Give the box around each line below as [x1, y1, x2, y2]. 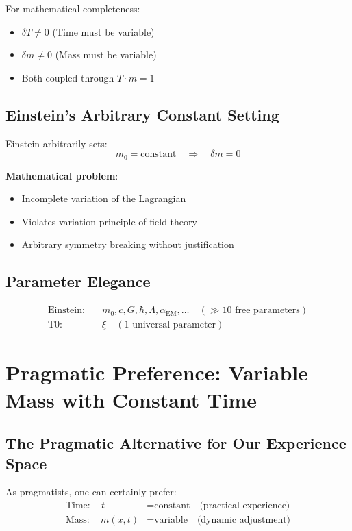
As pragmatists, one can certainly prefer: [5, 484, 177, 499]
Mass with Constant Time [5, 385, 257, 413]
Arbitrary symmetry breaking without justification [21, 237, 234, 251]
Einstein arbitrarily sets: [5, 136, 108, 150]
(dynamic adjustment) [197, 515, 291, 526]
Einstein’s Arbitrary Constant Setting [5, 103, 279, 125]
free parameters [235, 306, 300, 316]
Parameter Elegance [5, 271, 151, 292]
